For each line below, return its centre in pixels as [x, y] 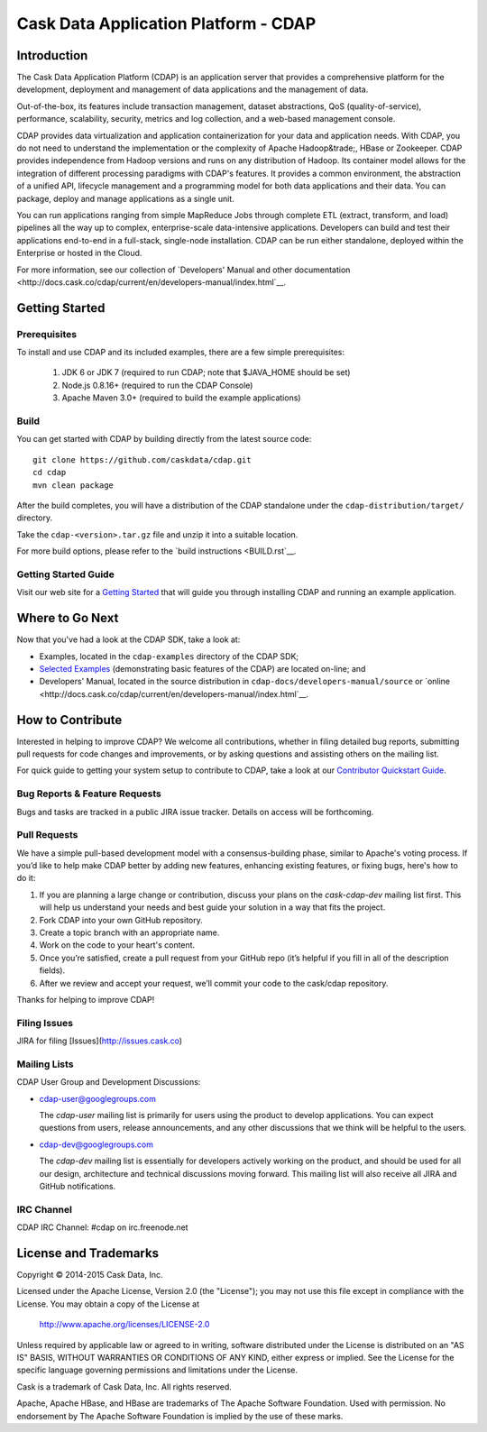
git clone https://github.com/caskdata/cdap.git [142, 459]
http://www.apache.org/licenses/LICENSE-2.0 [124, 1325]
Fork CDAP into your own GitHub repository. [121, 920]
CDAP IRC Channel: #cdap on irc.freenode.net [102, 1227]
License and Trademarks [88, 1253]
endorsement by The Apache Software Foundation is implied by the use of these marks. [180, 1416]
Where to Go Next [68, 618]
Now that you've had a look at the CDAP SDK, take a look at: [129, 639]
